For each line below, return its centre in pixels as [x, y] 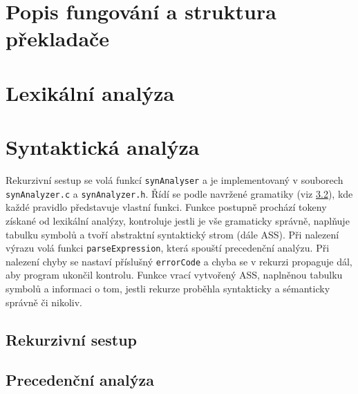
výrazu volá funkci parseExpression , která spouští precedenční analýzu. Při [168, 248]
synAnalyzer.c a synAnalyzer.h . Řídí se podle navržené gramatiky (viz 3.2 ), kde [179, 193]
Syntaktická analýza [103, 147]
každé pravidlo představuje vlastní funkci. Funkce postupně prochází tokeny [166, 207]
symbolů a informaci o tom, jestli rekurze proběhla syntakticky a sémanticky [168, 289]
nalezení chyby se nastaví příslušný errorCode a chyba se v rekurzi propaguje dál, [179, 261]
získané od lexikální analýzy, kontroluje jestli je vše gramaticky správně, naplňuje [178, 220]
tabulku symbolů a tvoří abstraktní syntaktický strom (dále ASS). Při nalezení [172, 234]
